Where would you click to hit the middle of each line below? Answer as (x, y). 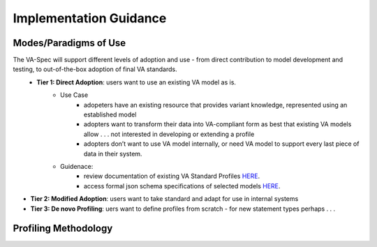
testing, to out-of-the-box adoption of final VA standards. (95, 69)
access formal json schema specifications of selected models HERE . (182, 186)
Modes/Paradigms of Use (69, 43)
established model (110, 114)
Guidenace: (77, 166)
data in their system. (113, 154)
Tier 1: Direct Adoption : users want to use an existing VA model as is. (136, 82)
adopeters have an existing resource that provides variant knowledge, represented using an (216, 105)
